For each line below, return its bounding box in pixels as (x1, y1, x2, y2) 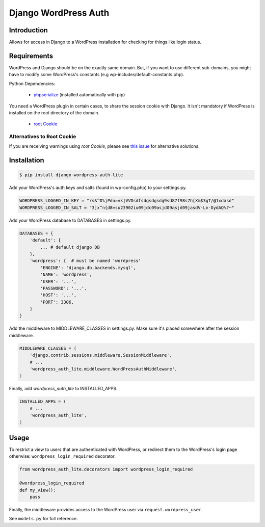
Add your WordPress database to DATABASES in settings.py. (9, 217, 132, 223)
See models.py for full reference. (9, 516, 78, 522)
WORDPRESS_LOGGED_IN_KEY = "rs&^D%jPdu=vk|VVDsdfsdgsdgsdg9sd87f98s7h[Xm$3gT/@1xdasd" (19, 198, 235, 204)
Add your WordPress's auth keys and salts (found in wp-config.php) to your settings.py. (9, 184, 187, 191)
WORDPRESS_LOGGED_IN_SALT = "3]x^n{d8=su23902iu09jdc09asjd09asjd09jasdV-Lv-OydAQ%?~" (19, 205, 235, 211)
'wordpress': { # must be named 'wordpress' (29, 258, 141, 263)
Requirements (9, 52, 53, 60)
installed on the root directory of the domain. (9, 109, 100, 115)
